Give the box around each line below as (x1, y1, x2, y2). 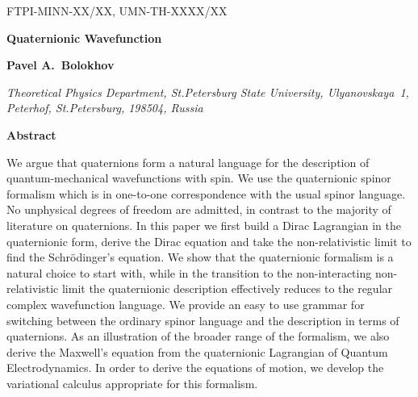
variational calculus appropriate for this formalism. (6, 374, 258, 391)
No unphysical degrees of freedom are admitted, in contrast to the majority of (6, 201, 391, 218)
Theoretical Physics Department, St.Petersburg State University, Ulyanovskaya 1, (6, 83, 409, 100)
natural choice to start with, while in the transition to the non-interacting (6, 264, 372, 281)
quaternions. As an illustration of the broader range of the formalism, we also (6, 328, 390, 345)
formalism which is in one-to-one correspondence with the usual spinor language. (6, 185, 406, 202)
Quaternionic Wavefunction (6, 29, 162, 46)
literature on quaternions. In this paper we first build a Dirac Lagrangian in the (6, 216, 402, 233)
